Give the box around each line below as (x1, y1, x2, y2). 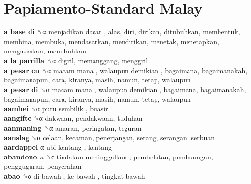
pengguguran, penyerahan (4, 161, 82, 171)
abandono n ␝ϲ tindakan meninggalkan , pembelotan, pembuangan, (4, 151, 213, 161)
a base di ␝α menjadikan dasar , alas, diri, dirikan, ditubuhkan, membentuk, (4, 26, 240, 37)
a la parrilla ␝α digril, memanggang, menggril (4, 55, 148, 65)
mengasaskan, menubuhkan (4, 46, 87, 56)
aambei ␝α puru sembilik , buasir (4, 103, 108, 113)
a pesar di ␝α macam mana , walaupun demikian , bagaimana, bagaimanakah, (4, 84, 246, 94)
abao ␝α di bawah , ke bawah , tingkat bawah (4, 171, 145, 181)
